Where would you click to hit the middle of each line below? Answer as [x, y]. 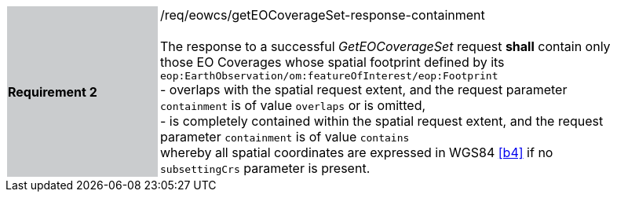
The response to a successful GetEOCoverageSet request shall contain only [385, 46]
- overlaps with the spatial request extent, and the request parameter [364, 90]
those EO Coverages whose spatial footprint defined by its [332, 62]
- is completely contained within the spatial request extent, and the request [382, 121]
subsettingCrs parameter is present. [265, 168]
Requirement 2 [53, 92]
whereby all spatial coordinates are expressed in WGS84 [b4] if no [357, 152]
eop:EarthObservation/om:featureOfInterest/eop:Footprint [329, 76]
